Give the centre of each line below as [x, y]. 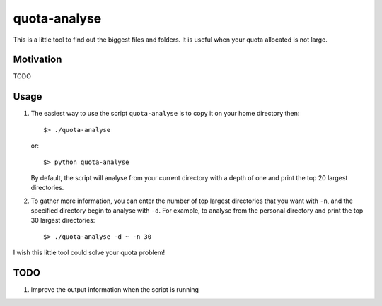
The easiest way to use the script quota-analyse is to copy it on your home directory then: [165, 114]
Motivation [37, 60]
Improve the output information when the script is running [115, 290]
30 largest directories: [63, 220]
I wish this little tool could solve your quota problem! [89, 253]
